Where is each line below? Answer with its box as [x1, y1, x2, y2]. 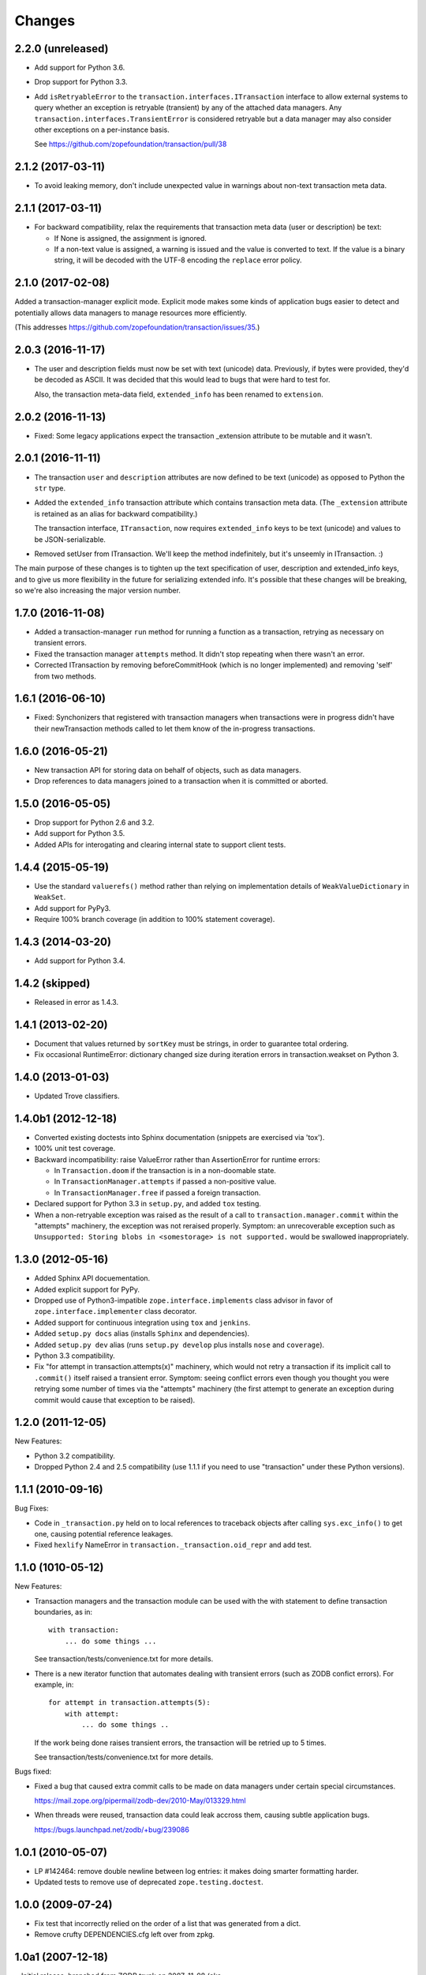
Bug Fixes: [14, 1503, 49, 1513]
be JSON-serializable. [34, 534, 106, 544]
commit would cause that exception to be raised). [34, 1395, 196, 1405]
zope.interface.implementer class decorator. [34, 1307, 197, 1316]
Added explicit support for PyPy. [34, 1285, 140, 1294]
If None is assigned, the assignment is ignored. [54, 233, 207, 243]
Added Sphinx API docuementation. [34, 1273, 151, 1283]
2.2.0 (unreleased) [14, 42, 110, 55]
